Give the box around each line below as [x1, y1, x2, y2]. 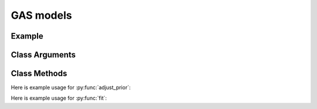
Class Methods [11, 69, 68, 79]
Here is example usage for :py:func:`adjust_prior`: [11, 84, 131, 91]
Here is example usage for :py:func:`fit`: [11, 94, 107, 102]
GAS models [11, 9, 72, 22]
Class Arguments [11, 50, 76, 60]
